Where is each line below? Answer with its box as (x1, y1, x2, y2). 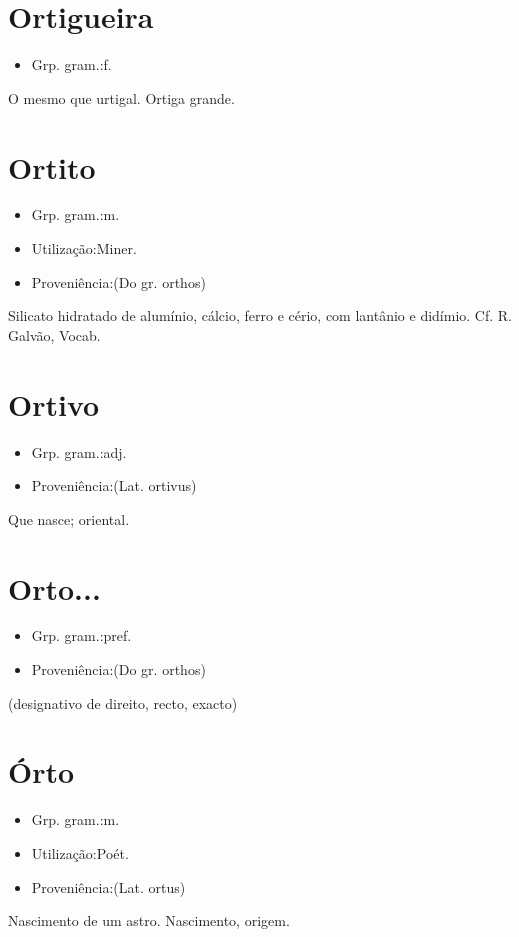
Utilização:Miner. (31, 238, 137, 259)
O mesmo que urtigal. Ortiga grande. (8, 87, 235, 108)
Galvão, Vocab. (8, 324, 101, 345)
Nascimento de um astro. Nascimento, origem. (8, 910, 290, 931)
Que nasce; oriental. (8, 508, 130, 529)
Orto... (8, 567, 101, 608)
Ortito (8, 146, 96, 187)
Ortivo (8, 383, 100, 424)
